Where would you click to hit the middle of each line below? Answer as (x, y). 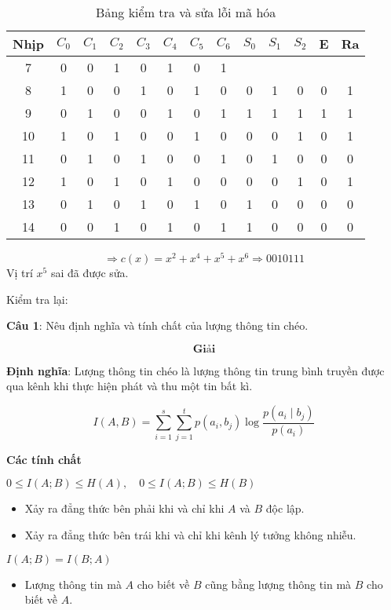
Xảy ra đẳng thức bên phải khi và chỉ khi (124, 508)
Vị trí (20, 273)
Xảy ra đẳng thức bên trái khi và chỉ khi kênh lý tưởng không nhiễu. (190, 535)
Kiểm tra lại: (37, 299)
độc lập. (285, 508)
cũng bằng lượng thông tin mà (278, 584)
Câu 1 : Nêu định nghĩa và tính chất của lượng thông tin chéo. (157, 325)
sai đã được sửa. (90, 273)
